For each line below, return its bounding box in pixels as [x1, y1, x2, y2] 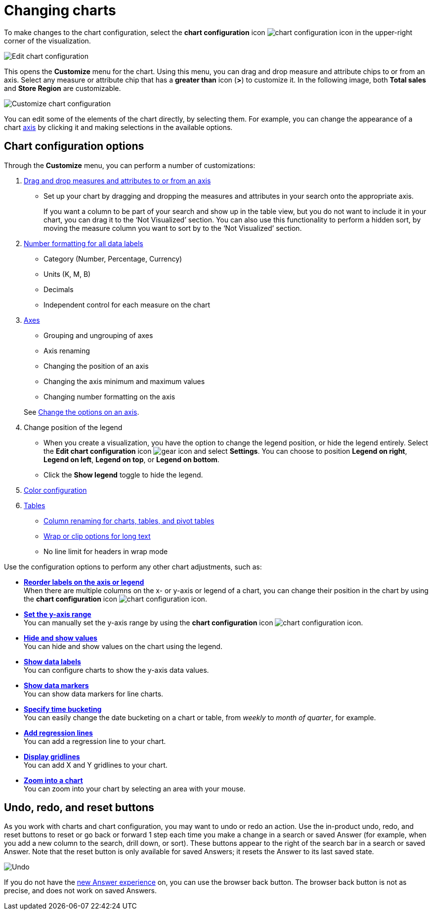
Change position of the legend [24, 423, 123, 432]
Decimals [43, 285, 74, 294]
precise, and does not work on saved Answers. [4, 886, 157, 895]
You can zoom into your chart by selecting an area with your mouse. [24, 784, 246, 793]
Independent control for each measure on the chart [43, 300, 211, 309]
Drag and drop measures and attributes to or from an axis [24, 176, 211, 185]
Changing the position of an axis [43, 361, 149, 370]
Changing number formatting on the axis [43, 392, 175, 401]
